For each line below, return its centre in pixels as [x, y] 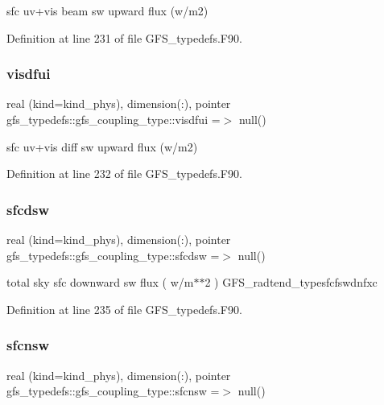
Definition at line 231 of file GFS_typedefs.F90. [124, 37]
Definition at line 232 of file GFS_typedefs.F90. [124, 174]
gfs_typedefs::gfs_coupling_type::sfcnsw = [113, 391]
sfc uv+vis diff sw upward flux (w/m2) [102, 146]
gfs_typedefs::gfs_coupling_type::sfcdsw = [113, 255]
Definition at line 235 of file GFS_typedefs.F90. [124, 309]
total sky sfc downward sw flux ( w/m [100, 282]
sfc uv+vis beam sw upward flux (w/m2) [107, 10]
